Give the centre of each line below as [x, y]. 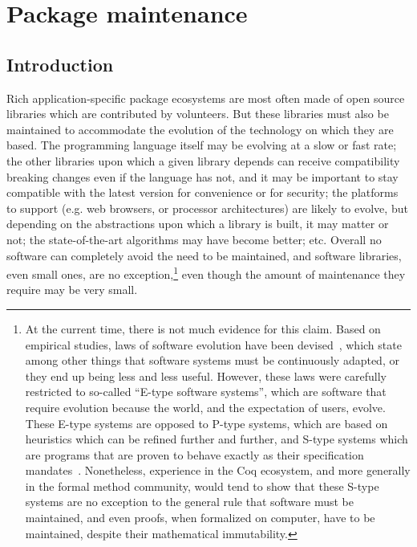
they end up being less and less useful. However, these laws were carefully [206, 376]
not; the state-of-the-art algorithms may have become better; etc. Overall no [194, 239]
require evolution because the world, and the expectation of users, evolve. [205, 407]
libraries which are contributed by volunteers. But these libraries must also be [198, 114]
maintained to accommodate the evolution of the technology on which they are [200, 129]
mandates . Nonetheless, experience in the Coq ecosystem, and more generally [218, 470]
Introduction [60, 64]
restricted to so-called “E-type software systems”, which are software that [206, 392]
